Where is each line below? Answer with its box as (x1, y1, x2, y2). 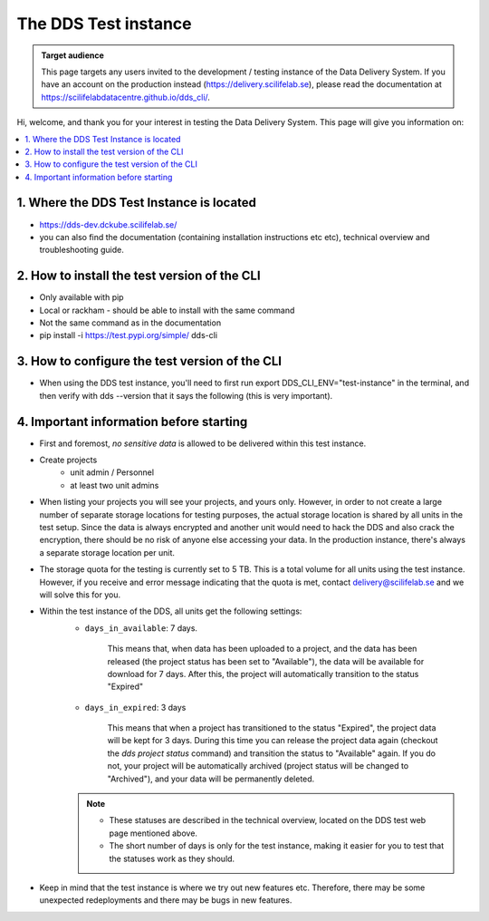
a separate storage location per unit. (39, 547, 176, 557)
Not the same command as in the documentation (39, 317, 222, 328)
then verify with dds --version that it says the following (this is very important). (39, 390, 333, 401)
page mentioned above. (109, 828, 198, 839)
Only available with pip (39, 292, 124, 303)
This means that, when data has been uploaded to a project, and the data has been (107, 644, 417, 654)
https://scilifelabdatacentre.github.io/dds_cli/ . (41, 92, 210, 102)
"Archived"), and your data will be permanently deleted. (107, 773, 315, 784)
